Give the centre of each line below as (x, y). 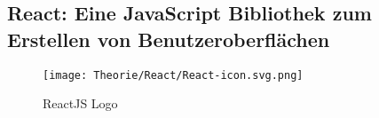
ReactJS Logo (80, 103)
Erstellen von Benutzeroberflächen (169, 39)
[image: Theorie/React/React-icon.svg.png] (173, 75)
